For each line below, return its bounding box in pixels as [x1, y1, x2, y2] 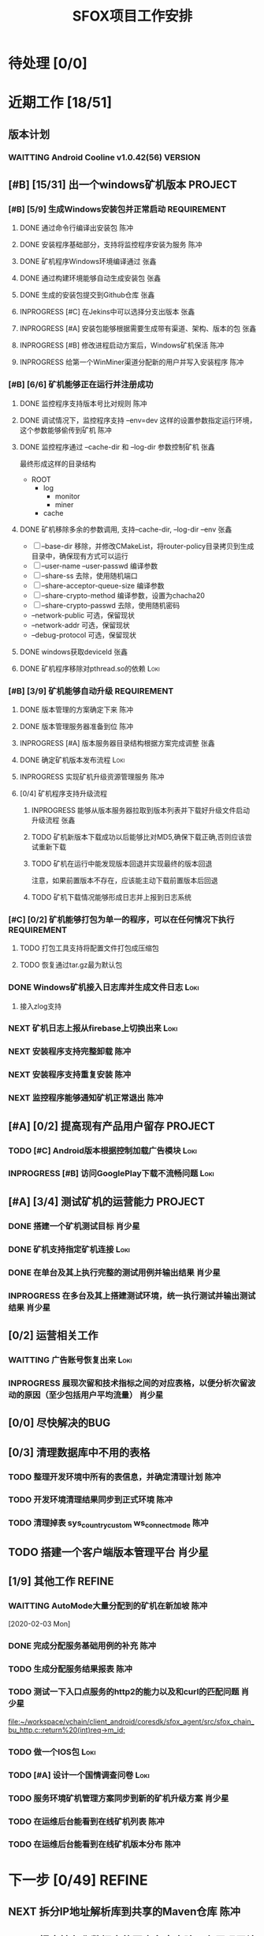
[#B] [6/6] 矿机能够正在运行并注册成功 [8, 379, 154, 390]
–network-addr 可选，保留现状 [31, 620, 130, 630]
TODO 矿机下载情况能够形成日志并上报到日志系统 [31, 892, 191, 901]
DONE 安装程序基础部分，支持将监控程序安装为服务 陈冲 [19, 240, 203, 250]
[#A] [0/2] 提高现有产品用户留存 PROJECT [8, 1119, 215, 1133]
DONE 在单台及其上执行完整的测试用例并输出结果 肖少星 [8, 1267, 221, 1278]
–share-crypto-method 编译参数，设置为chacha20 [41, 590, 205, 600]
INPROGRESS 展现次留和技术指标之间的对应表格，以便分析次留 [8, 1378, 248, 1389]
